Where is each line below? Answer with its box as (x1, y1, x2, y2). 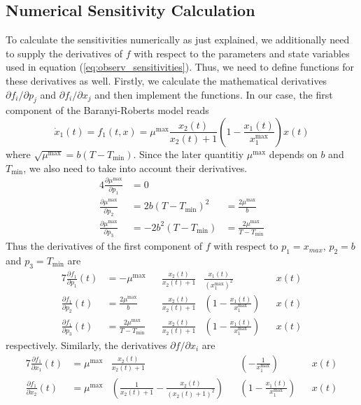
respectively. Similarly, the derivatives (6, 338, 167, 352)
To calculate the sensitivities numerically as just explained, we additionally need (6, 32, 350, 47)
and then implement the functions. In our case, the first (94, 87, 333, 101)
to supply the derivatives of (6, 45, 123, 60)
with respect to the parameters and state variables (134, 45, 350, 60)
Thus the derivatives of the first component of (6, 239, 203, 253)
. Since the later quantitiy (133, 146, 244, 161)
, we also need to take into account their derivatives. (23, 160, 248, 175)
